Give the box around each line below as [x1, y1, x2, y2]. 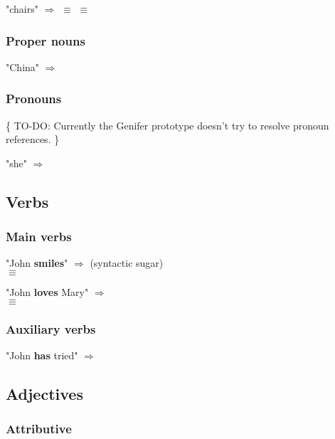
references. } [6, 132, 60, 147]
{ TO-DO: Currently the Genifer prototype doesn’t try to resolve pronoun [6, 117, 329, 132]
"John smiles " [6, 255, 68, 270]
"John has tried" [6, 347, 78, 362]
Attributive [6, 420, 72, 438]
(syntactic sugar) [90, 255, 164, 270]
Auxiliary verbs [6, 319, 96, 337]
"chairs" [6, 1, 38, 16]
